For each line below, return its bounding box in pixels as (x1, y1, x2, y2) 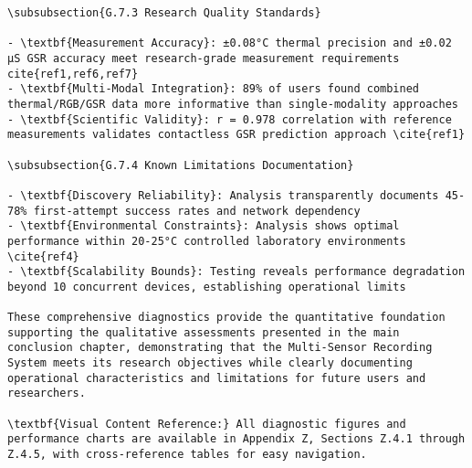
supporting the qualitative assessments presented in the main (7, 325, 400, 339)
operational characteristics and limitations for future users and (7, 371, 426, 385)
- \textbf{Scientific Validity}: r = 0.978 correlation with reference (7, 112, 452, 126)
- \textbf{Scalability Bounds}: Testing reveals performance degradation (7, 265, 466, 279)
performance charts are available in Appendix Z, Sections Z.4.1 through (7, 432, 466, 446)
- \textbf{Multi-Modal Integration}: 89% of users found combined (7, 82, 420, 96)
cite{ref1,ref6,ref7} (7, 67, 139, 80)
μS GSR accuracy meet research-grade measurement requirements (7, 51, 400, 65)
